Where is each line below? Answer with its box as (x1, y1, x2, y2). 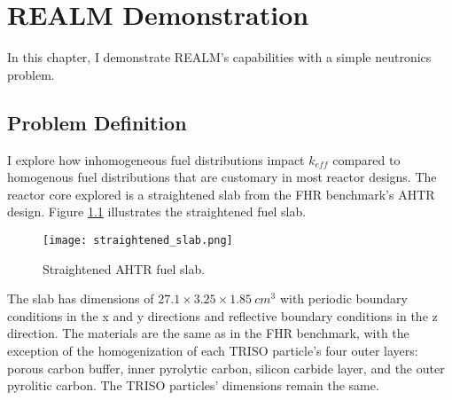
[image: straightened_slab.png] (43, 233, 233, 247)
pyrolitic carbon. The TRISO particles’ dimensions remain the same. (7, 376, 379, 395)
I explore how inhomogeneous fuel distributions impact (7, 150, 305, 169)
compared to (332, 150, 401, 169)
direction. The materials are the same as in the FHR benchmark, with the (7, 324, 409, 342)
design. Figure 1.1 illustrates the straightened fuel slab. (7, 202, 307, 221)
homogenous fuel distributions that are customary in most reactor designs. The (7, 168, 437, 186)
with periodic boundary (279, 289, 408, 308)
